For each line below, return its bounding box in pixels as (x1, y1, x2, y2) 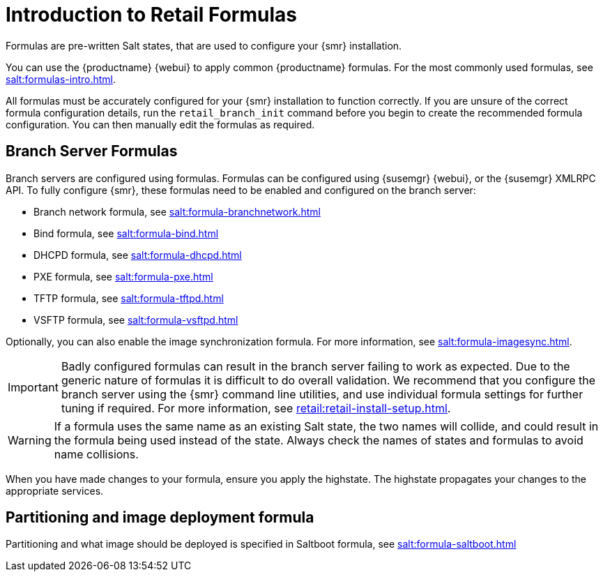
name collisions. (54, 447, 139, 461)
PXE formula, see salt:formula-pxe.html (33, 270, 213, 283)
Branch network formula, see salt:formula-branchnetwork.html (33, 205, 321, 218)
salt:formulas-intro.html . (6, 73, 116, 85)
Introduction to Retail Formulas (6, 3, 297, 27)
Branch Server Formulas (6, 142, 178, 160)
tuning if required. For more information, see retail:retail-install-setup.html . (61, 400, 451, 415)
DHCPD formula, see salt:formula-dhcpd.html (33, 248, 242, 261)
